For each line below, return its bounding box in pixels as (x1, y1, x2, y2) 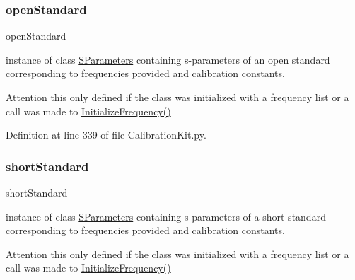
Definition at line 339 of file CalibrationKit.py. (6, 127, 206, 142)
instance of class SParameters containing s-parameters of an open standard (6, 52, 330, 66)
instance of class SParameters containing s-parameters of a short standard (6, 209, 326, 223)
